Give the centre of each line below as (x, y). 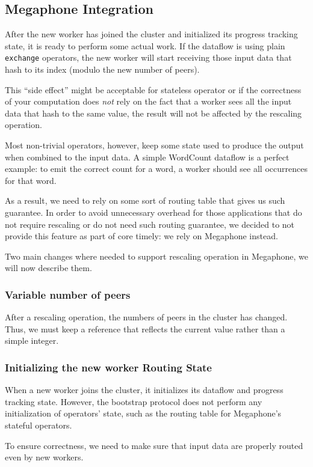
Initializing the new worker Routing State (108, 367)
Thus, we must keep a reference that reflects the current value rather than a (145, 328)
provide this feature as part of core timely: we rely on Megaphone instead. (141, 236)
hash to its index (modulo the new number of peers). (102, 69)
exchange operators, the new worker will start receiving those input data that (148, 57)
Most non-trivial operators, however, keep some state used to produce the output (154, 145)
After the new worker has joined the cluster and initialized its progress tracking (151, 34)
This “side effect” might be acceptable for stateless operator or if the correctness (153, 89)
